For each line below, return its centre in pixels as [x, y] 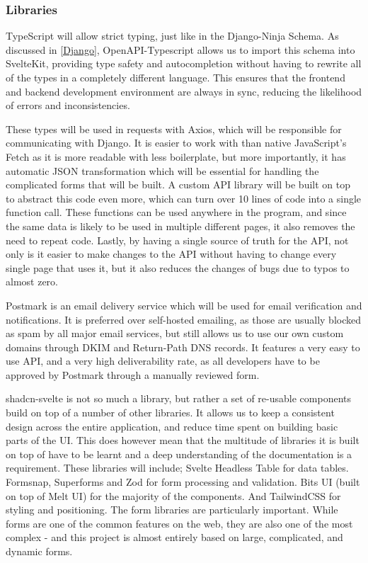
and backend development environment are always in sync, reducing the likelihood [184, 91]
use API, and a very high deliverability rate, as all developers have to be [163, 361]
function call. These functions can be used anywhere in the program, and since [176, 212]
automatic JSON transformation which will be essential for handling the [162, 170]
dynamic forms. [39, 551]
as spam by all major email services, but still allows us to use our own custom [175, 333]
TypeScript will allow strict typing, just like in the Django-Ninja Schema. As [172, 36]
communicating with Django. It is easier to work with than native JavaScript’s [176, 143]
